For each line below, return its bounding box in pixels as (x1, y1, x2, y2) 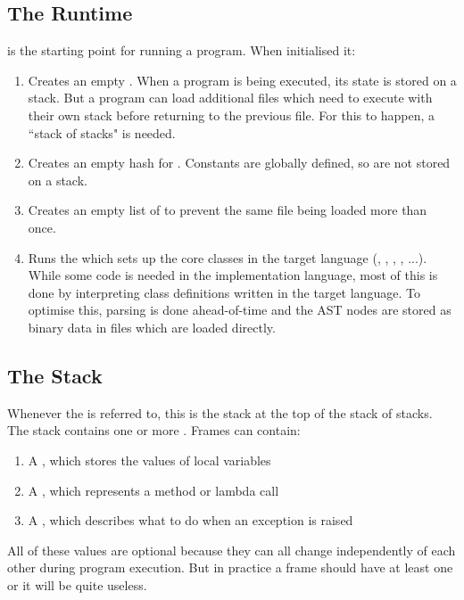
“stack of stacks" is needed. (28, 123, 176, 142)
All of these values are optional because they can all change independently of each (7, 540, 456, 559)
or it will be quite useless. (7, 575, 147, 594)
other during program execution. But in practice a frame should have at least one (7, 558, 453, 577)
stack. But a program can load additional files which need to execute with (28, 88, 433, 107)
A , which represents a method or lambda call (28, 481, 279, 499)
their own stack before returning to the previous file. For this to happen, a (28, 105, 435, 124)
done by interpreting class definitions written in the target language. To (28, 283, 420, 301)
